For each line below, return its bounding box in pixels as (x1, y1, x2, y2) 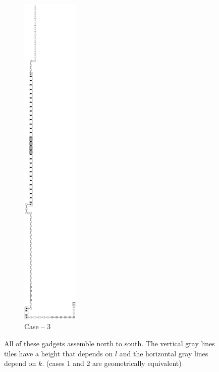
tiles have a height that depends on (4, 348, 113, 358)
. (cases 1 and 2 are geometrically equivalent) (42, 358, 182, 368)
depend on (4, 358, 36, 368)
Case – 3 (24, 321, 51, 332)
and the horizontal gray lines (119, 348, 208, 358)
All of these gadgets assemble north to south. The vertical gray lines (4, 338, 215, 348)
